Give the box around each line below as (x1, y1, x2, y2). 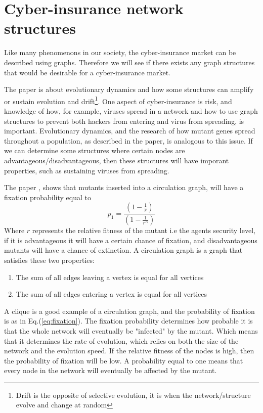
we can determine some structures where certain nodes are (4, 145, 185, 156)
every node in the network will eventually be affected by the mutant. (4, 365, 217, 376)
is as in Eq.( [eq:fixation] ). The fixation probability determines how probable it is (4, 315, 253, 326)
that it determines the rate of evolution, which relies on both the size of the (4, 335, 239, 346)
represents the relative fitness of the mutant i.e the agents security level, (32, 225, 255, 236)
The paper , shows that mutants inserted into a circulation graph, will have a (4, 182, 244, 193)
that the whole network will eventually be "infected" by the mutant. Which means (4, 325, 258, 336)
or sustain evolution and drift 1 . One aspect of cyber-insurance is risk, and (4, 94, 232, 106)
